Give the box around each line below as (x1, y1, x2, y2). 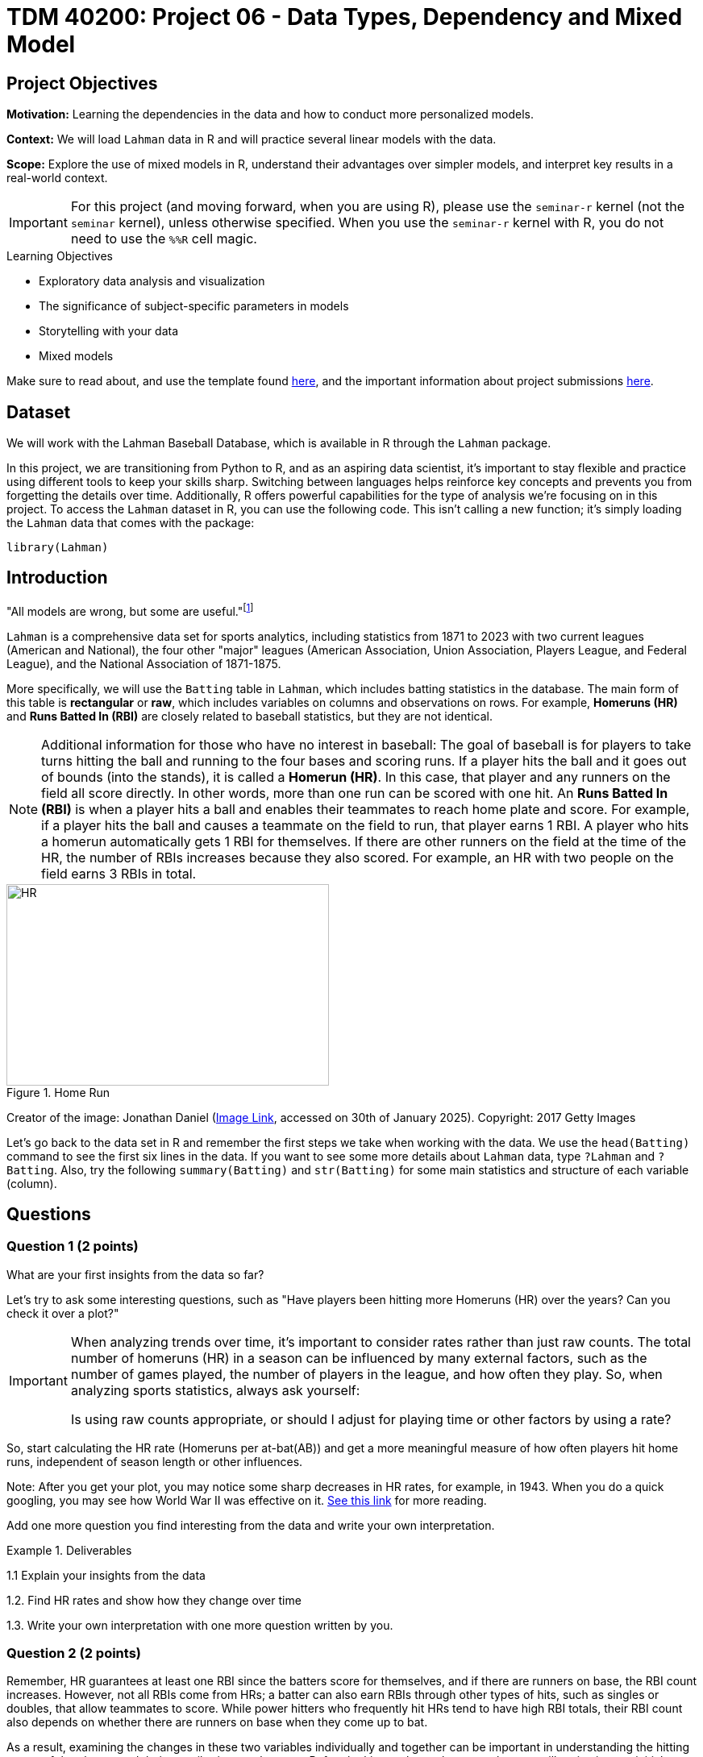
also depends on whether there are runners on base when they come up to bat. (6, 1715, 428, 1730)
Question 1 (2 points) (6, 1238, 139, 1255)
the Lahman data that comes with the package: (6, 516, 255, 530)
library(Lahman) (6, 541, 109, 555)
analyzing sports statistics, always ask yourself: (70, 1381, 360, 1398)
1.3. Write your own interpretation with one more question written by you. (6, 1618, 393, 1632)
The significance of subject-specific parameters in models (39, 299, 349, 314)
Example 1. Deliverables (6, 1543, 132, 1557)
